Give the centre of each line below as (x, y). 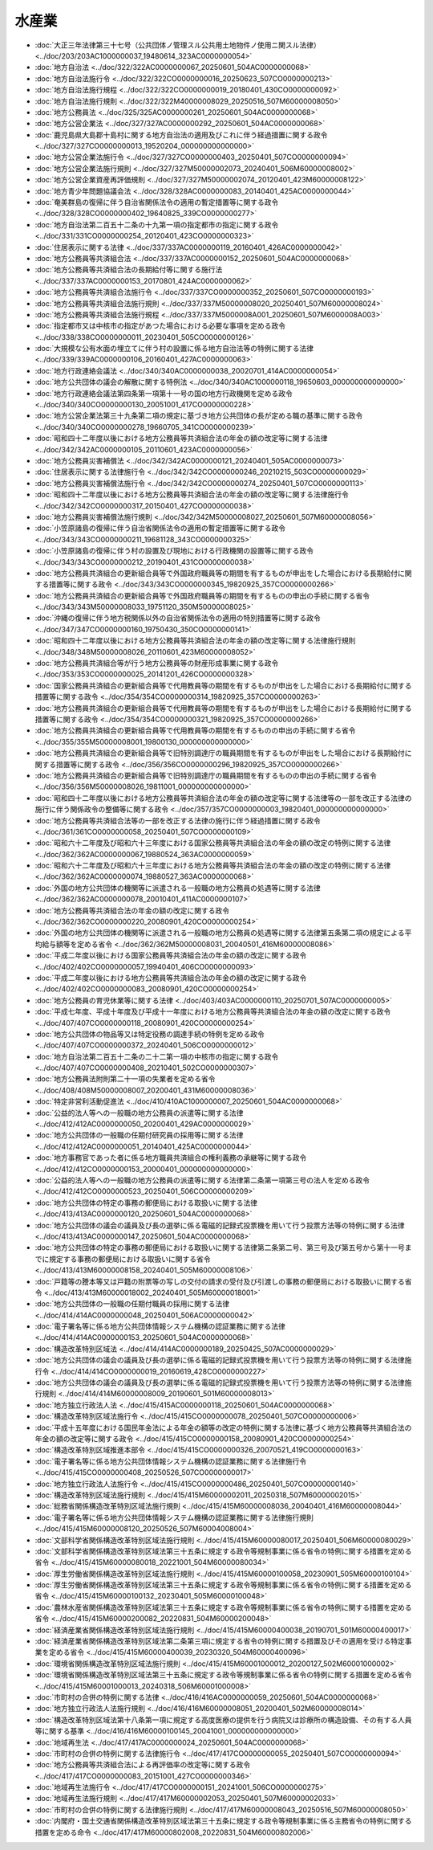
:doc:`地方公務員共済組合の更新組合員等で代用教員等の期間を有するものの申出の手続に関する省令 (195, 730)
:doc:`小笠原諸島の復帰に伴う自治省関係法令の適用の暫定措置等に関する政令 (160, 528)
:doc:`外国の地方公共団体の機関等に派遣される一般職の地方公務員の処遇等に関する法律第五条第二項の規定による (220, 933)
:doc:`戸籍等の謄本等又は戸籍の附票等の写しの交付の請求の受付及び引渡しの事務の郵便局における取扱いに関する (220, 1281)
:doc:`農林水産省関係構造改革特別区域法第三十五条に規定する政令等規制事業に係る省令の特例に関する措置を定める (223, 1607)
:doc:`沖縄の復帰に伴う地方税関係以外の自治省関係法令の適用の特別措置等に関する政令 (178, 618)
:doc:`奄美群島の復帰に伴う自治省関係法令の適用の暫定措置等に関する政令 (157, 202)
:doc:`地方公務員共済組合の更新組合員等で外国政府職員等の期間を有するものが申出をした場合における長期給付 (216, 573)
